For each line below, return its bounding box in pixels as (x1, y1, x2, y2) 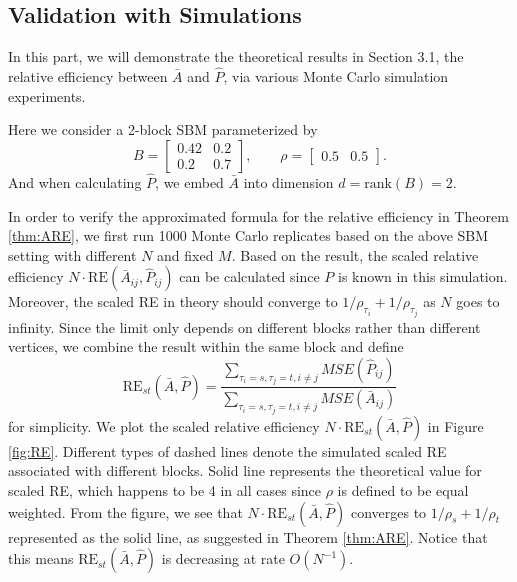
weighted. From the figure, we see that (8, 501, 243, 522)
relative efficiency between (8, 66, 168, 87)
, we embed (155, 172, 224, 193)
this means (8, 548, 74, 569)
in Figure (427, 415, 484, 436)
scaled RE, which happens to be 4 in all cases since (8, 479, 322, 500)
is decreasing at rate (161, 548, 285, 569)
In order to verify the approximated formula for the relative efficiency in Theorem (8, 205, 509, 226)
